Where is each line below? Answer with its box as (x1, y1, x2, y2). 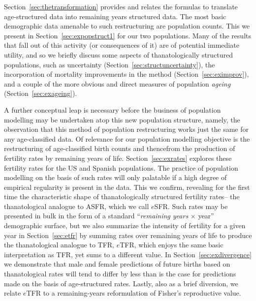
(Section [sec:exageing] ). (4, 88, 77, 98)
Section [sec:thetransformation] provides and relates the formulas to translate (4, 1, 238, 11)
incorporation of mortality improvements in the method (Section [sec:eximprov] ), (4, 69, 249, 79)
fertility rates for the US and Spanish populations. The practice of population (4, 162, 238, 173)
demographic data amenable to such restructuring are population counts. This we (4, 21, 250, 31)
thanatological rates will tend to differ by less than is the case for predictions (4, 269, 236, 279)
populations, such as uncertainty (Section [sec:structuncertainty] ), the (4, 59, 215, 69)
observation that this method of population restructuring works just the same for (4, 124, 249, 134)
